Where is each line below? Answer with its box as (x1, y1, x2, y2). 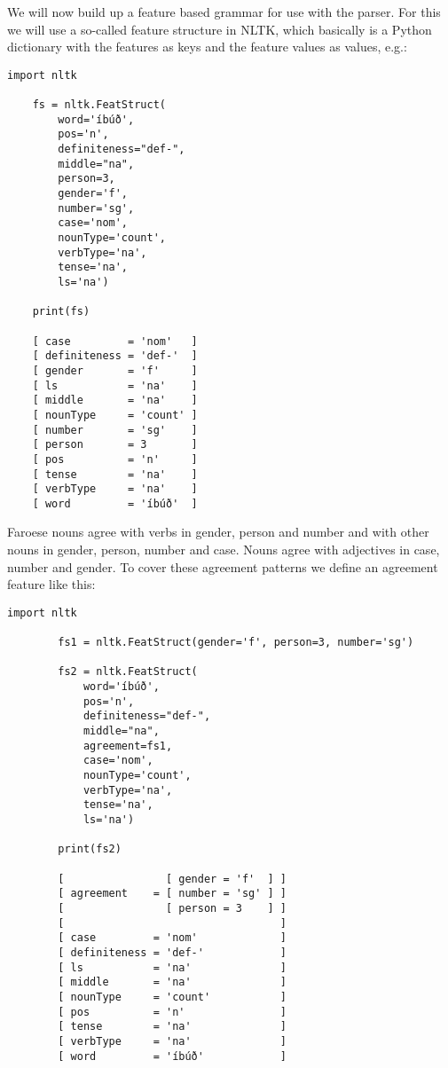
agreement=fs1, (83, 739, 173, 752)
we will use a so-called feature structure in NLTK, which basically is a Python (7, 20, 432, 38)
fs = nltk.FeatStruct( (32, 98, 166, 112)
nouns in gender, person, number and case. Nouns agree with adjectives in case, (7, 540, 440, 559)
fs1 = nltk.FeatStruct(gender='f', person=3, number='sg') (58, 636, 414, 649)
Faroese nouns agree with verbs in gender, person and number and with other (7, 522, 429, 541)
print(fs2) (58, 843, 122, 856)
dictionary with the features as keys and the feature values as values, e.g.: (7, 37, 407, 56)
